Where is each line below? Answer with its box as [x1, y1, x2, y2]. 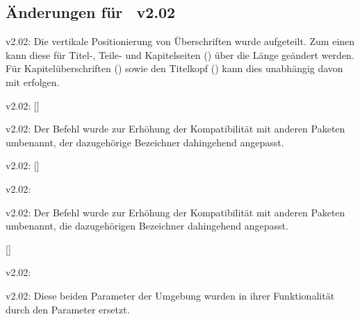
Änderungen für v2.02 [6, 1, 176, 23]
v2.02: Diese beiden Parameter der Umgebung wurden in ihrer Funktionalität [6, 288, 335, 302]
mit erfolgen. [6, 74, 60, 89]
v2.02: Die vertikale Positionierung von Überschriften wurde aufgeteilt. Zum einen [6, 34, 355, 49]
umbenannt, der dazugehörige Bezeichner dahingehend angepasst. [6, 135, 284, 149]
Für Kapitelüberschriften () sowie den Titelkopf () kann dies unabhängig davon [6, 61, 343, 76]
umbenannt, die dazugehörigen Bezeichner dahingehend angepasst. [6, 218, 288, 233]
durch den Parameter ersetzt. [6, 302, 130, 316]
